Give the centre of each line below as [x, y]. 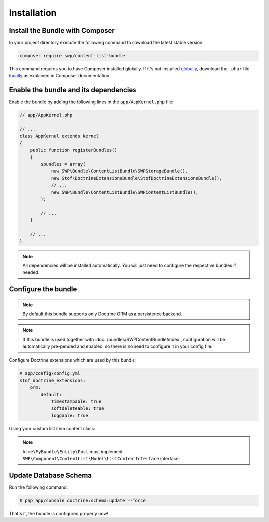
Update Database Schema [51, 475]
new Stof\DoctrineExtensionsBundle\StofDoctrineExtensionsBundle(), [136, 178]
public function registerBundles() [73, 150]
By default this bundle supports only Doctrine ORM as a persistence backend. [102, 314]
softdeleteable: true [77, 408]
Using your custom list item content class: [52, 428]
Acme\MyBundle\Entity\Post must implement [73, 451]
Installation [33, 13]
